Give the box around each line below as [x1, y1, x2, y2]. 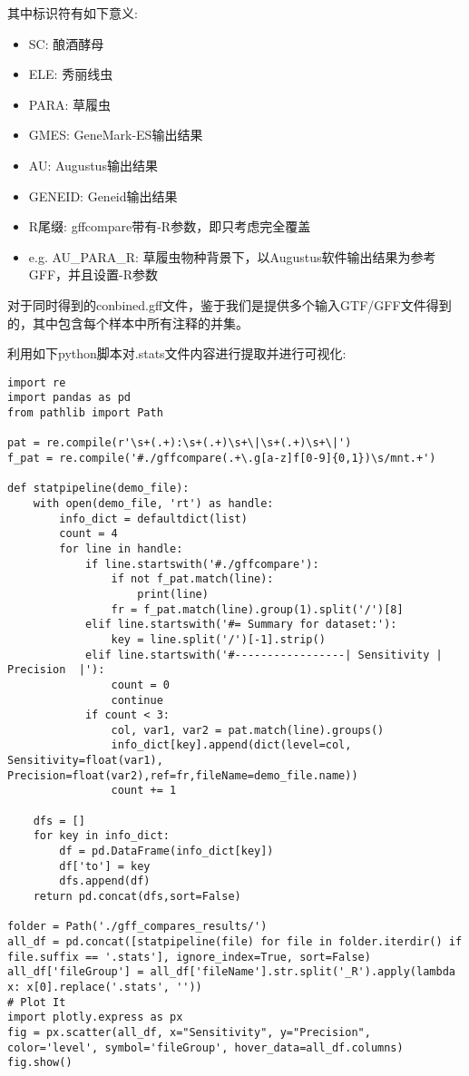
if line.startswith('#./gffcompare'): [84, 557, 319, 571]
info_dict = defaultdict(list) [59, 512, 248, 525]
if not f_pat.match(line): [111, 572, 274, 586]
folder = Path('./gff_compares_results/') [7, 920, 268, 934]
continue [111, 693, 163, 707]
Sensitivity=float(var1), [7, 754, 163, 768]
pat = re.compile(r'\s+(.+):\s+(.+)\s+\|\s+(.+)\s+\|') [7, 436, 352, 450]
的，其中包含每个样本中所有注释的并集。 [7, 313, 249, 332]
